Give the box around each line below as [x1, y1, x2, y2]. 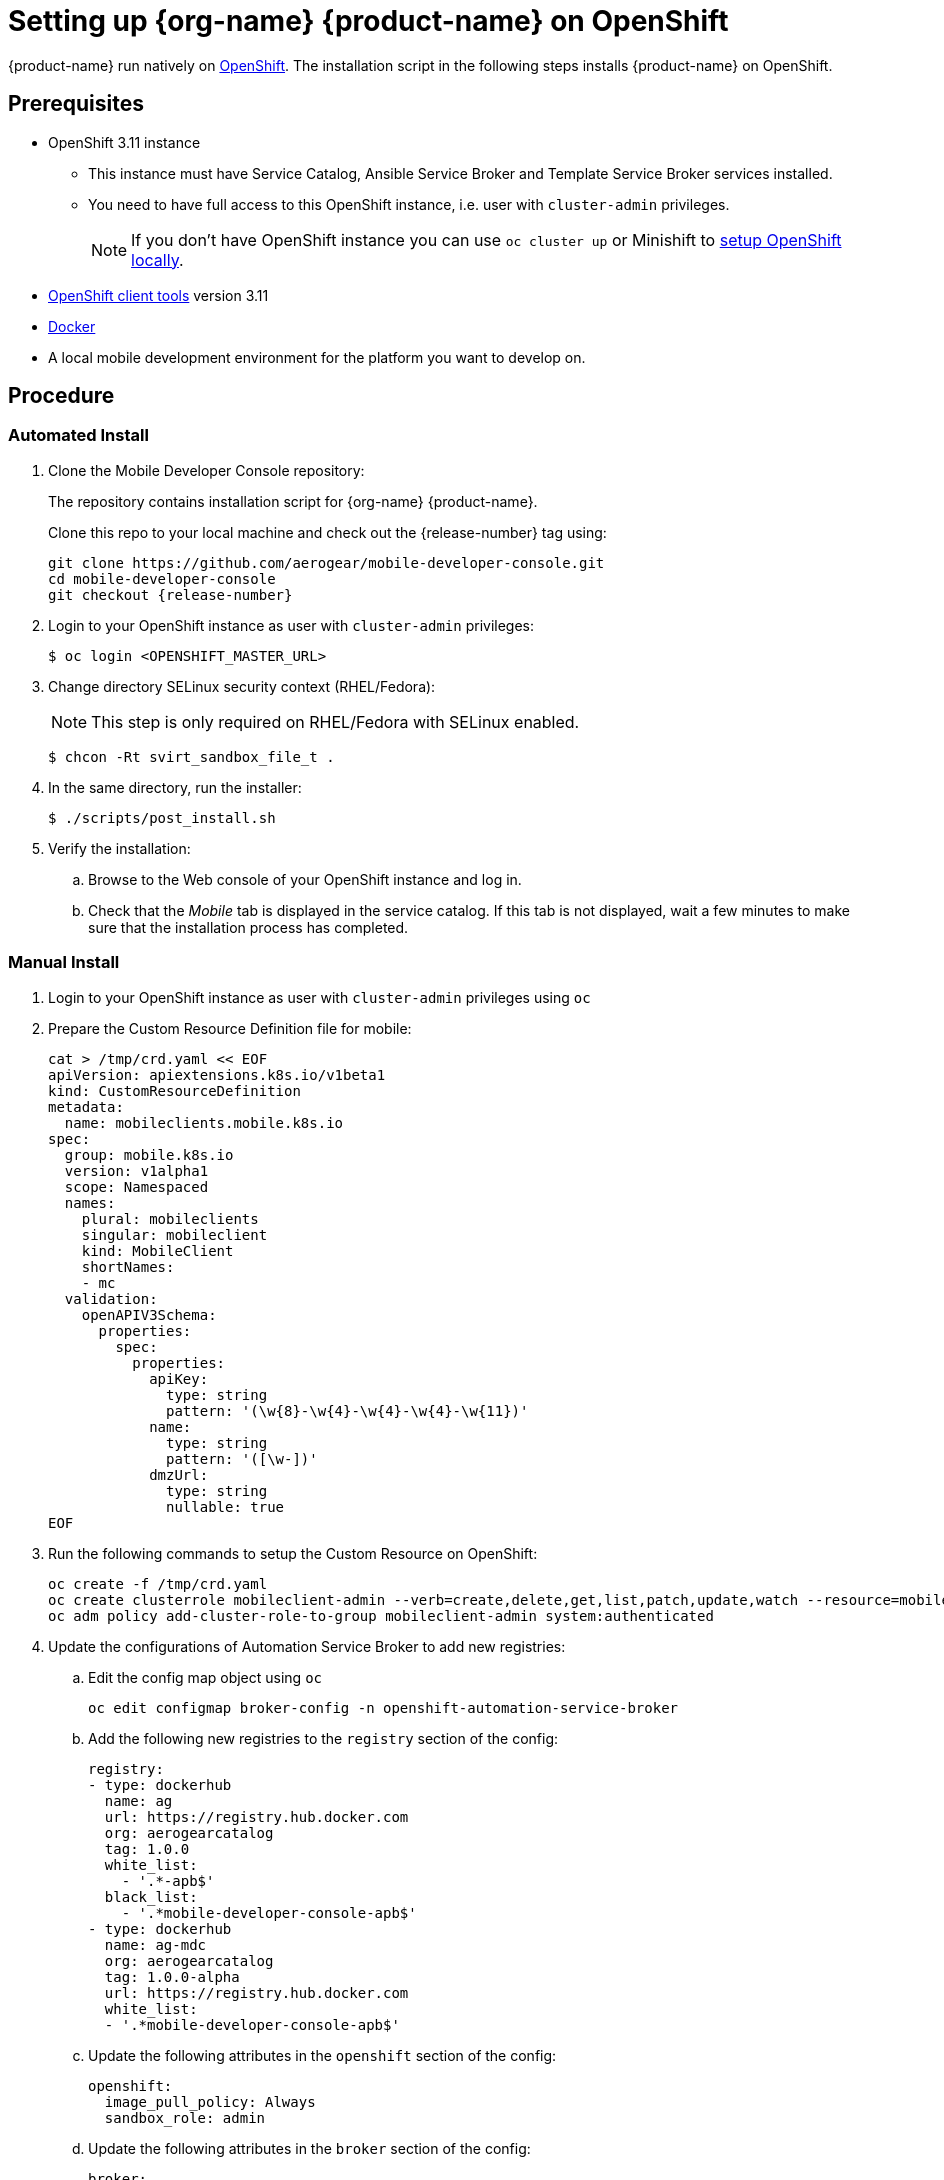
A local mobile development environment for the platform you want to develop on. [48, 348, 586, 366]
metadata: [48, 1098, 124, 1115]
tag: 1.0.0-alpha [104, 1968, 240, 1985]
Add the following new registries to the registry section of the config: [88, 1729, 559, 1747]
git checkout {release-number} [48, 586, 293, 603]
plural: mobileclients [81, 1210, 259, 1227]
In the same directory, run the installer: [48, 778, 302, 796]
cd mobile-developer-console [48, 570, 276, 587]
